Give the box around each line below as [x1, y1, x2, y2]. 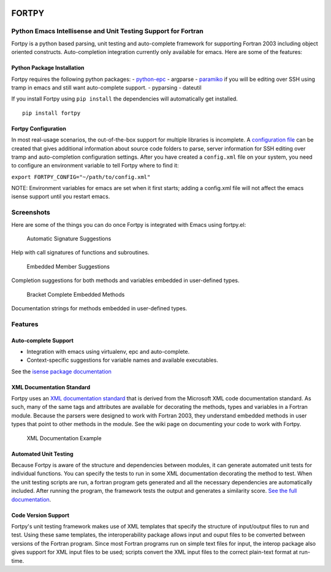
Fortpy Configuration [11, 124, 67, 132]
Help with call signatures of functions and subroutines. [11, 249, 150, 256]
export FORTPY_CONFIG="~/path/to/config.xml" [11, 174, 151, 180]
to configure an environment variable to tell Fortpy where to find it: [11, 162, 179, 169]
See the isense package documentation [11, 368, 112, 375]
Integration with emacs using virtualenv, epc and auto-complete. [26, 348, 190, 355]
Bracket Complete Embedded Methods [26, 291, 125, 298]
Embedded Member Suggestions [26, 262, 110, 270]
